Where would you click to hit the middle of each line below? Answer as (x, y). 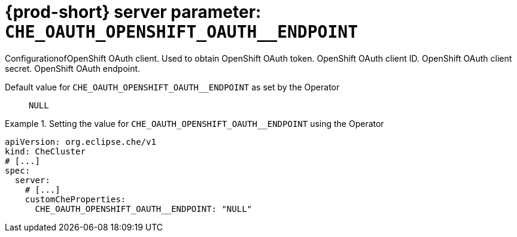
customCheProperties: (75, 199)
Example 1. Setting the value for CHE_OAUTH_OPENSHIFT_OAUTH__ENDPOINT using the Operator (194, 123)
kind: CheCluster (45, 151)
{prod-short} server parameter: (133, 12)
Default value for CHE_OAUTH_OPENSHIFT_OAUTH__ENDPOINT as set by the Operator (172, 87)
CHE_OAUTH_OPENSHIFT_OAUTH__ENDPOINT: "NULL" (144, 209)
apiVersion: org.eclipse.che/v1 (80, 142)
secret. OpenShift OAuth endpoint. (73, 68)
